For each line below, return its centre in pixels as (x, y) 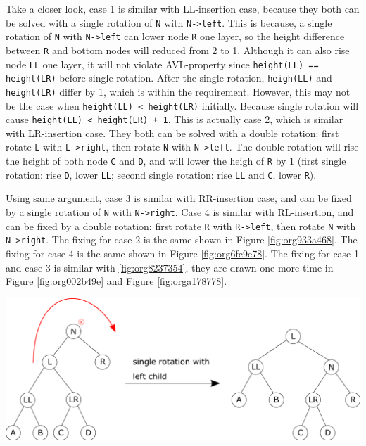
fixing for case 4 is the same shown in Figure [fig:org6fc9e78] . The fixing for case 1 (182, 253)
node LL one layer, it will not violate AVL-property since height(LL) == (162, 64)
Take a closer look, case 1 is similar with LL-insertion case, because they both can (183, 8)
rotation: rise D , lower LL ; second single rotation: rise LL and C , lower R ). (161, 174)
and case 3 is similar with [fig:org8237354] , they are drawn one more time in (170, 267)
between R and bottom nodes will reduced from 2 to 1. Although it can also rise (178, 50)
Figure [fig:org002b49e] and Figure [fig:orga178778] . (116, 281)
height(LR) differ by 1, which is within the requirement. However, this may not (178, 91)
